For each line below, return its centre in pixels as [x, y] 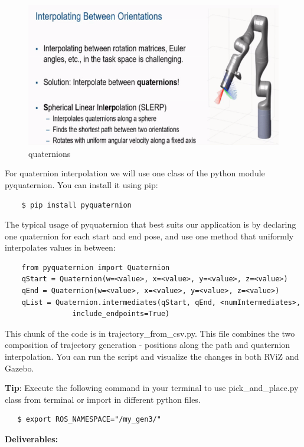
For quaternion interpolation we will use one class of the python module [135, 173]
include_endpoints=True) [121, 314]
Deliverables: [32, 439]
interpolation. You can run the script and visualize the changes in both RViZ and [152, 356]
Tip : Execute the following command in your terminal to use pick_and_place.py [152, 388]
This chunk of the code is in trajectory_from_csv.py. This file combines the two [150, 333]
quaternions [50, 153]
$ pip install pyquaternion [76, 205]
